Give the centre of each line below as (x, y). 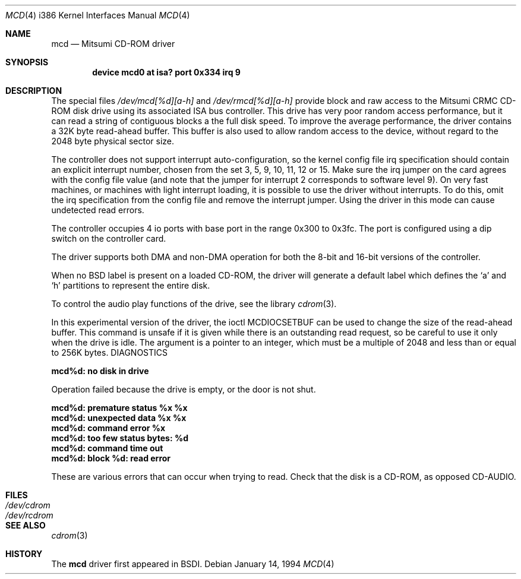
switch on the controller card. (109, 238)
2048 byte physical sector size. (113, 141)
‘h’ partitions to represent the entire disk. (131, 285)
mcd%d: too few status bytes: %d (120, 438)
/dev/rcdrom (29, 515)
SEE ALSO (26, 525)
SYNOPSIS (27, 62)
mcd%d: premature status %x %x (119, 408)
